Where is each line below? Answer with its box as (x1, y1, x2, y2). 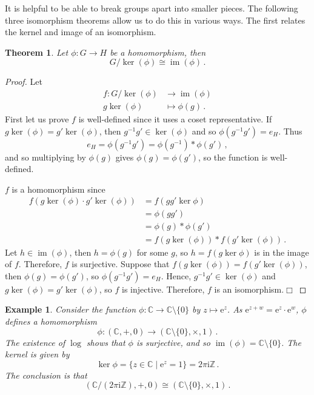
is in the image (254, 245, 309, 258)
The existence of (5, 336, 65, 348)
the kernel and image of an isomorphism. (5, 25, 156, 38)
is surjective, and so (136, 336, 210, 348)
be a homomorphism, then (110, 45, 206, 58)
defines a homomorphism (5, 314, 97, 327)
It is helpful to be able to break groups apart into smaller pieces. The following (5, 2, 298, 14)
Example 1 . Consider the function (5, 303, 136, 316)
